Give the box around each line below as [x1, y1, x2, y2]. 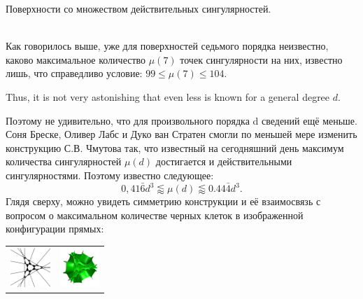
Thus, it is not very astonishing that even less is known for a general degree [6, 89, 330, 104]
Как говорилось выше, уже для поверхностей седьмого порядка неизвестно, [6, 39, 329, 53]
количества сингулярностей [6, 154, 122, 169]
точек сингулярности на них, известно [180, 52, 343, 67]
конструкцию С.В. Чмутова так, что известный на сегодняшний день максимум [6, 140, 344, 155]
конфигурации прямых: [6, 221, 104, 236]
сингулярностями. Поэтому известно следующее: [6, 167, 214, 182]
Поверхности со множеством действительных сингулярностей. [6, 1, 271, 15]
